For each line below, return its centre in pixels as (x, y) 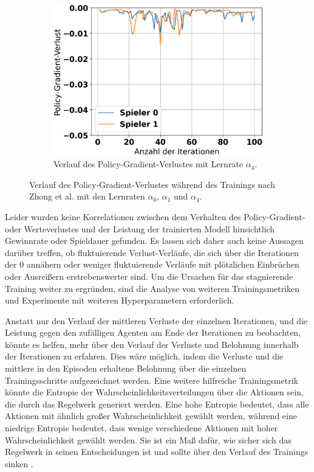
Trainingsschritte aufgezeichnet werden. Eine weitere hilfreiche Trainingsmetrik (152, 380)
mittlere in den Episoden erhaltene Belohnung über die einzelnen (126, 368)
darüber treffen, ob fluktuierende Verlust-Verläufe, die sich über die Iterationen (152, 252)
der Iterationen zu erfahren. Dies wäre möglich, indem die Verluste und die (144, 356)
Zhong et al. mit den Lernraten (87, 196)
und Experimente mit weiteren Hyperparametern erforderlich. (120, 300)
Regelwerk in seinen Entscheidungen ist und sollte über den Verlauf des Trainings (157, 452)
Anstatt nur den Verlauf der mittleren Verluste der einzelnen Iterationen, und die (156, 320)
